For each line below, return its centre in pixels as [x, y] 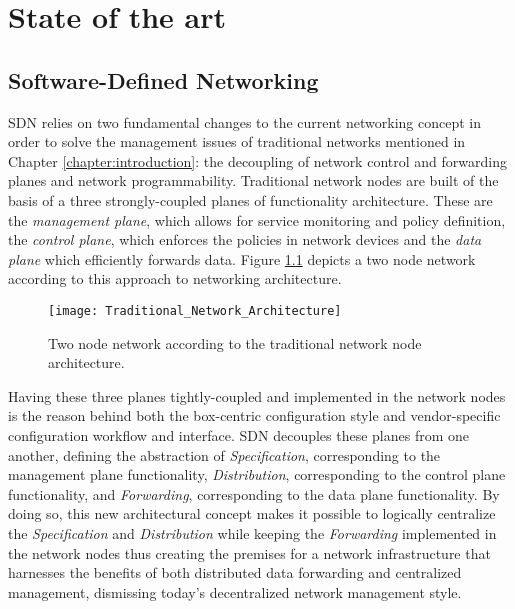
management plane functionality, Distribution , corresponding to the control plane [257, 474]
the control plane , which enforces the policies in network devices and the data [245, 239]
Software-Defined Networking [163, 79]
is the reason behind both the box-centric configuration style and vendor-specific [254, 415]
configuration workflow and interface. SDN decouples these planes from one [239, 434]
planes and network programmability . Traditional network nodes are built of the [253, 180]
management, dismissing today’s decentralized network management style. [235, 591]
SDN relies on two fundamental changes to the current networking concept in [244, 121]
